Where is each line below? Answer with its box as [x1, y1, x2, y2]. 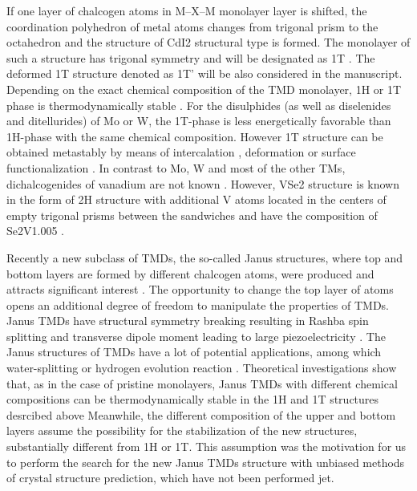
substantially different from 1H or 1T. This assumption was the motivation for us [6, 438, 407, 455]
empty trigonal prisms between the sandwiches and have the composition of [6, 206, 378, 223]
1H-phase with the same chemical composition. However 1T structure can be [6, 128, 383, 144]
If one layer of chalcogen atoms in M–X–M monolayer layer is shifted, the [6, 2, 367, 18]
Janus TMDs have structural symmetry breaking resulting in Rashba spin [6, 312, 369, 329]
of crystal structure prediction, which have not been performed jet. [6, 469, 334, 486]
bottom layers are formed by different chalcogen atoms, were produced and [6, 265, 374, 282]
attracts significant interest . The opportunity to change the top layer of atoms [6, 281, 394, 298]
